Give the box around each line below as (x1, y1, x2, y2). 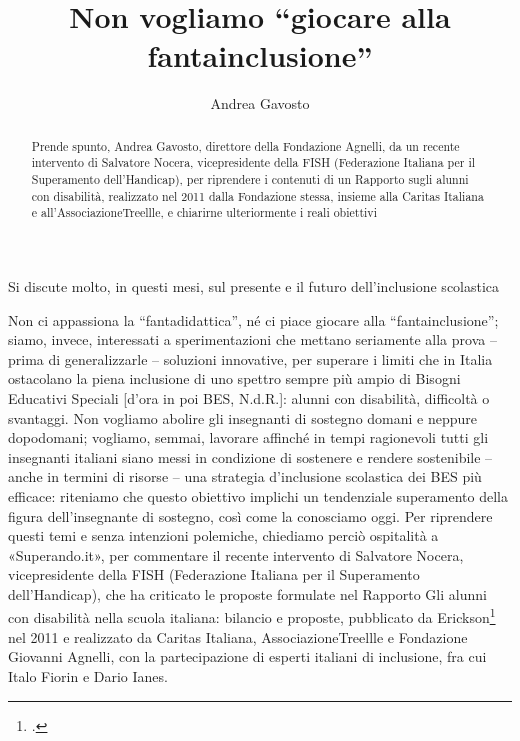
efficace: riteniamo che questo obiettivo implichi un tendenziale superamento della (8, 485, 508, 506)
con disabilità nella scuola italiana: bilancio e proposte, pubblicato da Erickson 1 (8, 604, 496, 628)
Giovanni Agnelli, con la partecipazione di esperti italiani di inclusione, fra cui (8, 646, 487, 667)
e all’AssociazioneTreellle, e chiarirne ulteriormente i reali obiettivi (31, 204, 377, 221)
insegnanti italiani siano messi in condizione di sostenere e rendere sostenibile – (8, 446, 493, 467)
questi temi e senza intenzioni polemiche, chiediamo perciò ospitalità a (8, 525, 439, 546)
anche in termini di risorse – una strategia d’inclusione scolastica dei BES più (8, 466, 482, 487)
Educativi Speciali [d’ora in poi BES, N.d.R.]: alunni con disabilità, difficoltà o (8, 387, 490, 408)
